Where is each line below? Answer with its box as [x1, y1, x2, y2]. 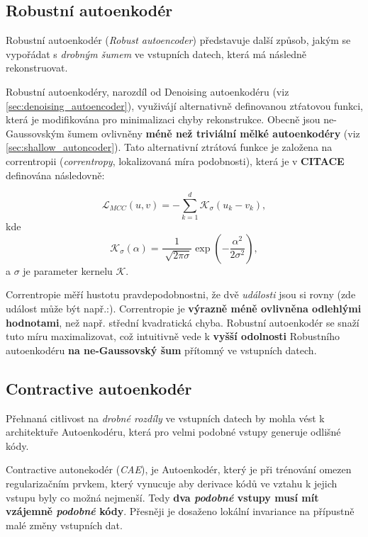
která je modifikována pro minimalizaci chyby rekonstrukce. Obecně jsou [6, 112, 320, 127]
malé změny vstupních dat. [6, 517, 123, 532]
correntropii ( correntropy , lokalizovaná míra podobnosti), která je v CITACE [6, 153, 345, 168]
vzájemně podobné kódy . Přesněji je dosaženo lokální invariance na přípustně [6, 504, 355, 519]
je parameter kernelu [23, 263, 113, 278]
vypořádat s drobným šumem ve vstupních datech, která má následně [6, 46, 306, 61]
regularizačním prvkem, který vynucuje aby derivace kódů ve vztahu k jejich [6, 476, 338, 490]
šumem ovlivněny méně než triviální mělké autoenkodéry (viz [67, 125, 360, 140]
